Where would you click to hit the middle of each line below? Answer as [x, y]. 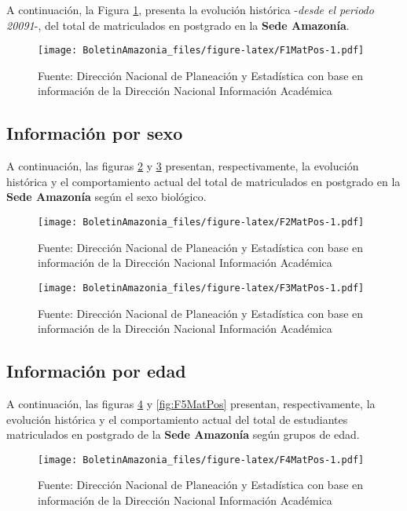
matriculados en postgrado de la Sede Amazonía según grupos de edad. [183, 434]
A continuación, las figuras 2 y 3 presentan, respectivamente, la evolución [183, 166]
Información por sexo [95, 133]
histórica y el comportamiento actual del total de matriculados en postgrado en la [203, 181]
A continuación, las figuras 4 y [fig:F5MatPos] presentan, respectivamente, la [191, 403]
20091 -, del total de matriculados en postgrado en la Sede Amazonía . [178, 25]
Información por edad [96, 371]
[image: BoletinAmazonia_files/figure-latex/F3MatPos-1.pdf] [201, 288]
